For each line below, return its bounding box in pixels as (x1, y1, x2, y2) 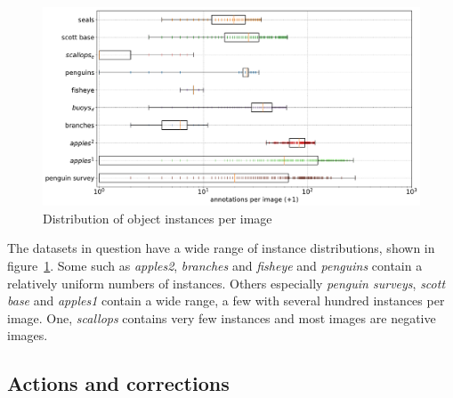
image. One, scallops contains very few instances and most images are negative (7, 308, 436, 327)
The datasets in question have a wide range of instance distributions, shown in (7, 239, 435, 257)
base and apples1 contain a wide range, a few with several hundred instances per (7, 291, 445, 310)
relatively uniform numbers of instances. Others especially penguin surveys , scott (7, 273, 446, 292)
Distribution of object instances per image (43, 208, 272, 227)
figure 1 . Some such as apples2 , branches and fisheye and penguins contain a (7, 256, 423, 274)
